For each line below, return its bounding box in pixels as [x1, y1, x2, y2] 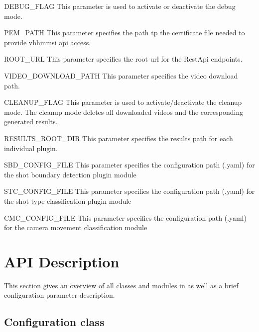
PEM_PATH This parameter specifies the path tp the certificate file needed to [4, 27, 245, 38]
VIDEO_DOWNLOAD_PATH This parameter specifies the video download [4, 70, 238, 81]
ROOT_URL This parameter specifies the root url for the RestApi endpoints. [4, 54, 243, 64]
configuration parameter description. [4, 290, 115, 300]
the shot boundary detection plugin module [4, 169, 136, 179]
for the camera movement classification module [4, 222, 147, 233]
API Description [4, 251, 120, 271]
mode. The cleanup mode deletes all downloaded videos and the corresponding [4, 106, 244, 117]
